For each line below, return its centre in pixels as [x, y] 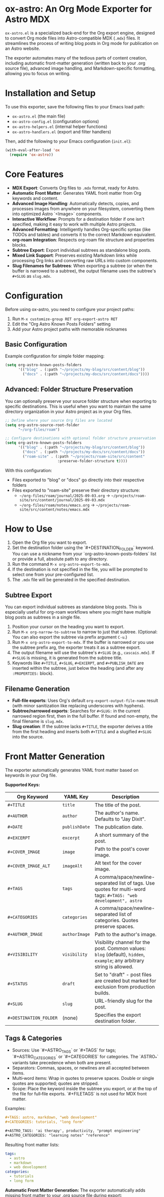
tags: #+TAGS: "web [116, 895]
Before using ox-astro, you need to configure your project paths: [70, 309]
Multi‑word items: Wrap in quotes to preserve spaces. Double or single [83, 1078]
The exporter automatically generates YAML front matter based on [72, 770]
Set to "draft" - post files [123, 974]
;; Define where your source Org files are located [59, 420]
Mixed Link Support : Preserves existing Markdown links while [74, 255]
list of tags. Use [137, 883]
